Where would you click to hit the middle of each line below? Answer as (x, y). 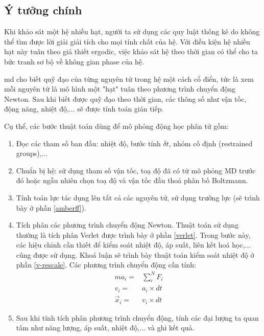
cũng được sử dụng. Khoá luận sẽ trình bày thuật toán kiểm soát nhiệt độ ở (135, 254)
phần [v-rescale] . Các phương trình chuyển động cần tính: (106, 265)
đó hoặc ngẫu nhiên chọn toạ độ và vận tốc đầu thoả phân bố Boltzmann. (132, 180)
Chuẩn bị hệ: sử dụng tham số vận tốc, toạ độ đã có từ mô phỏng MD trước (136, 170)
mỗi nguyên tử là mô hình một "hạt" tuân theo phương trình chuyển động (120, 89)
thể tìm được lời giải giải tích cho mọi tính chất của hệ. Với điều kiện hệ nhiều (127, 41)
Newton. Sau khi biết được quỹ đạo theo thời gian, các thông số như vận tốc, (125, 98)
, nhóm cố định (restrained (211, 143)
